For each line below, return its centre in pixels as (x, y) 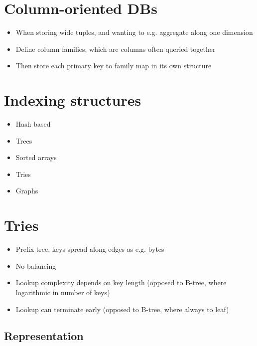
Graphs (27, 191)
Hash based (33, 124)
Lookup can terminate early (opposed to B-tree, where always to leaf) (122, 309)
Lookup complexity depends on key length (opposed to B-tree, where (121, 282)
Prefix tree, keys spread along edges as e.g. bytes (90, 249)
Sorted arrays (36, 157)
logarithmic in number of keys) (63, 292)
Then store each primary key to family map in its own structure (114, 66)
